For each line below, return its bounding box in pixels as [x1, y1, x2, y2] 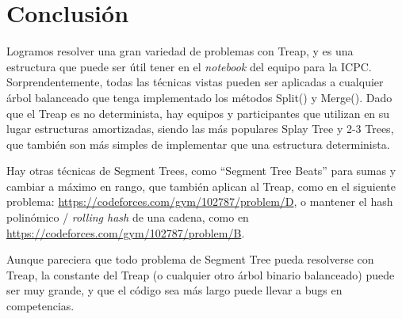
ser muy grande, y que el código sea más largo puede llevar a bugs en [6, 282, 343, 298]
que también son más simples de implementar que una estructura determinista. [6, 135, 390, 152]
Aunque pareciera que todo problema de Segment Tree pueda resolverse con [6, 251, 374, 268]
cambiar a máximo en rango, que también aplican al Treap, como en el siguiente [6, 177, 396, 194]
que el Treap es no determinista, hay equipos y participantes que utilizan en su [6, 104, 390, 121]
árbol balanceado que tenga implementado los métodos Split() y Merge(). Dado [6, 89, 392, 105]
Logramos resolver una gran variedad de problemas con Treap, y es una [6, 43, 354, 59]
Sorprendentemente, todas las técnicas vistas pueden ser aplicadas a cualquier [6, 74, 384, 90]
